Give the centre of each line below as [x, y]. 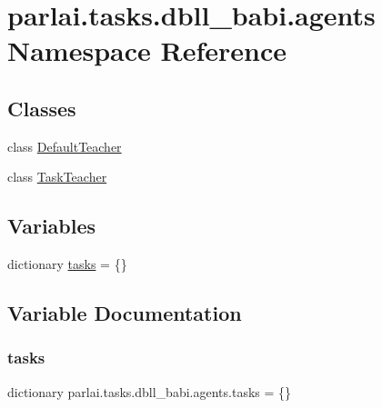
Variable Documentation [125, 313]
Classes [42, 108]
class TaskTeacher [57, 177]
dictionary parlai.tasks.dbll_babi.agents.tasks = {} [150, 391]
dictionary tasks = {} [67, 264]
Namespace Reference [147, 50]
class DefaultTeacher [65, 146]
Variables [52, 226]
